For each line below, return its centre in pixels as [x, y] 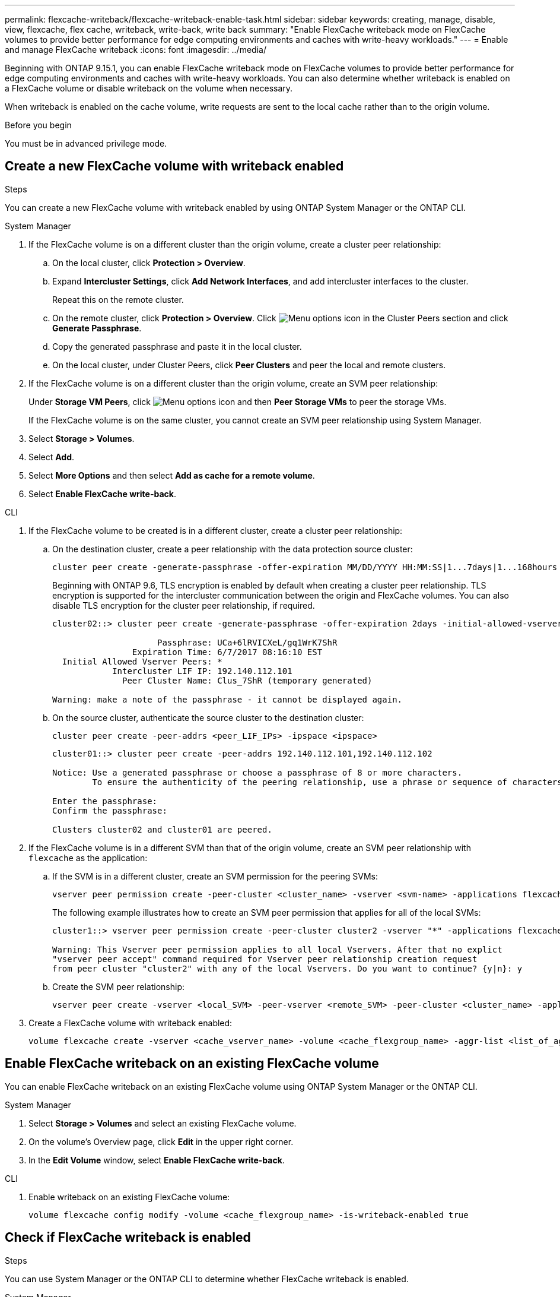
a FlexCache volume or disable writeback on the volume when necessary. [149, 88]
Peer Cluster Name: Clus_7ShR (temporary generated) [247, 680]
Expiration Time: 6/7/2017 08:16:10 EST [227, 652]
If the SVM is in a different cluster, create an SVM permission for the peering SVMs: [215, 876]
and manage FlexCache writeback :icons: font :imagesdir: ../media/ [136, 50]
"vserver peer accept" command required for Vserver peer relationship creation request [265, 959]
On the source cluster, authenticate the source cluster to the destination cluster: [208, 717]
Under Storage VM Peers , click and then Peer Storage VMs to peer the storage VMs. [238, 401]
